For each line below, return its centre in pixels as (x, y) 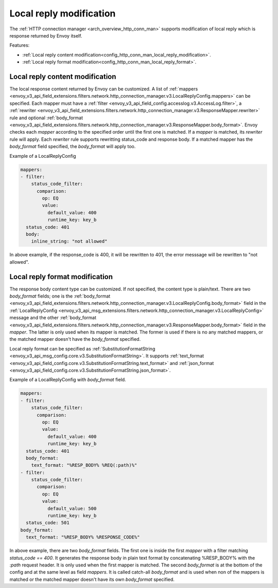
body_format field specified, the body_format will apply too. (73, 146)
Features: (20, 45)
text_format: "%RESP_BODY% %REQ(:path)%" (84, 465)
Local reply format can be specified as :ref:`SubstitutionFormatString (82, 348)
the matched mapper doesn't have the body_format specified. (75, 339)
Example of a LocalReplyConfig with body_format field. (68, 380)
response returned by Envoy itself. (46, 35)
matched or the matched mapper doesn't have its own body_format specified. (92, 579)
